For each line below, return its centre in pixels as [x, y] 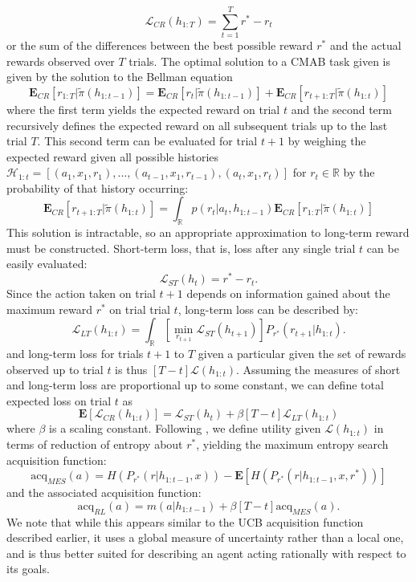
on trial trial [140, 309]
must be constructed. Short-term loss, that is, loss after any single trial [181, 248]
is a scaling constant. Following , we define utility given [185, 428]
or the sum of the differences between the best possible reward [160, 45]
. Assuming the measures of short [318, 369]
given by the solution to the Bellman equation [120, 77]
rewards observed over [61, 61]
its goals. [28, 569]
